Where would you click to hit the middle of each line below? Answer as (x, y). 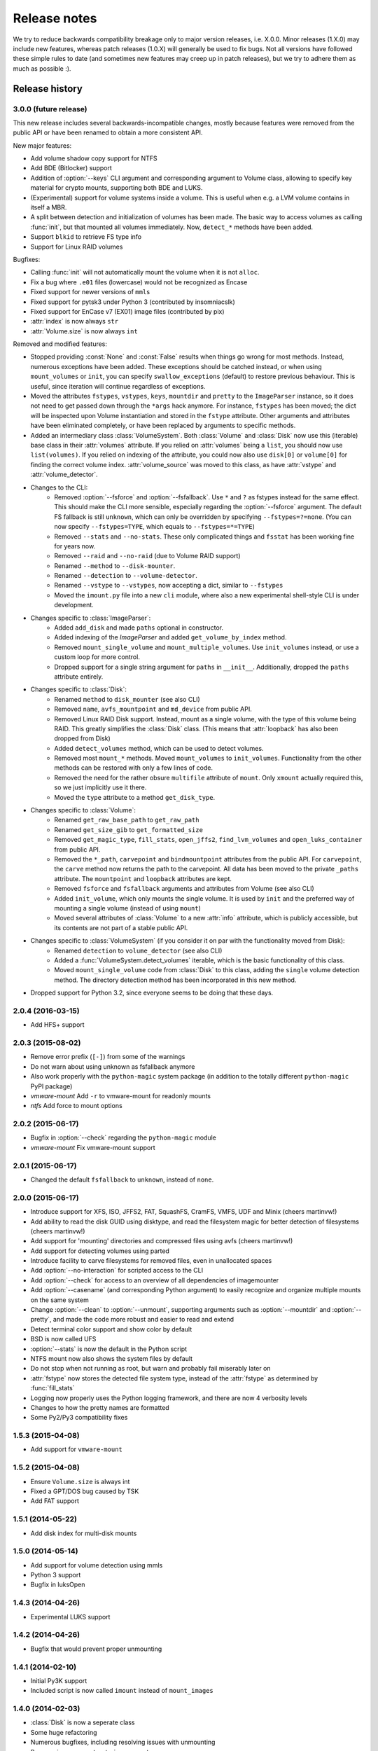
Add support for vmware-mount (76, 1449)
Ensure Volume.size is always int (80, 1481)
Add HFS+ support (57, 1025)
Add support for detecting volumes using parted (100, 1251)
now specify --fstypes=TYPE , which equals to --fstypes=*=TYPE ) (154, 527)
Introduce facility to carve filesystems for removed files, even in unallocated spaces (151, 1261)
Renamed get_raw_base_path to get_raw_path (127, 820)
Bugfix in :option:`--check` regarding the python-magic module (123, 1137)
